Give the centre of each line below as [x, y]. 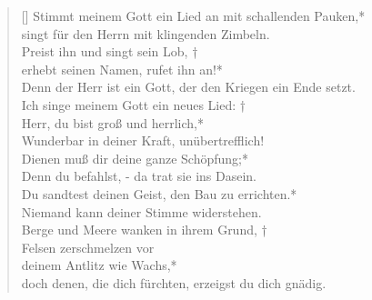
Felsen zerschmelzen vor [88, 247]
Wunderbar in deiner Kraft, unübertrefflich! [143, 140]
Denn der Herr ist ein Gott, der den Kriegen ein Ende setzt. [188, 87]
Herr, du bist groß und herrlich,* [112, 122]
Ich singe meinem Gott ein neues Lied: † [133, 104]
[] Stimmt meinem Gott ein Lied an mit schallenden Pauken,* [193, 15]
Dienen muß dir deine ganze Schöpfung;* [135, 158]
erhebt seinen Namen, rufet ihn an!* [122, 69]
